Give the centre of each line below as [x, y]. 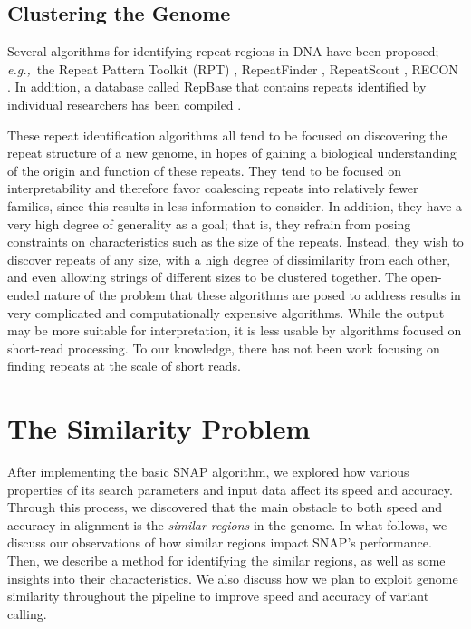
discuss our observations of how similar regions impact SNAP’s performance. [220, 542]
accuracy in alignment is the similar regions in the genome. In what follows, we [227, 524]
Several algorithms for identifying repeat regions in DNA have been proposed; [223, 51]
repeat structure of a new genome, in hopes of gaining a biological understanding [232, 153]
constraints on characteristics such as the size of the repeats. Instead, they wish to [235, 242]
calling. [27, 613]
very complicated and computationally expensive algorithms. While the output [226, 312]
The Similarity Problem [159, 428]
